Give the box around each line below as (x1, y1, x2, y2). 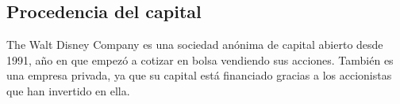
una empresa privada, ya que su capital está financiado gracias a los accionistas (6, 67, 392, 84)
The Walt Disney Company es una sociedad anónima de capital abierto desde (6, 36, 383, 53)
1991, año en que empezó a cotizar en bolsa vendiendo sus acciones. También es (6, 51, 394, 68)
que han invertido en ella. (6, 82, 130, 98)
